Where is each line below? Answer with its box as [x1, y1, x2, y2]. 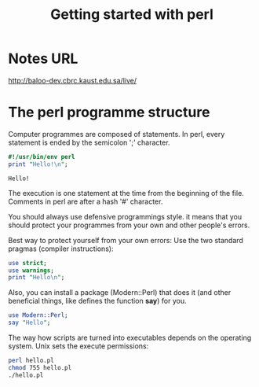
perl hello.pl [8, 356, 55, 364]
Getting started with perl [50, 6, 213, 24]
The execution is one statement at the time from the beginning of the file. [8, 188, 245, 197]
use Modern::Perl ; [8, 311, 68, 319]
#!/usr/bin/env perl [8, 153, 76, 160]
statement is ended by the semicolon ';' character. [8, 138, 170, 147]
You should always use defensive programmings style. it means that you [8, 212, 242, 221]
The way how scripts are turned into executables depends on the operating [8, 333, 252, 342]
